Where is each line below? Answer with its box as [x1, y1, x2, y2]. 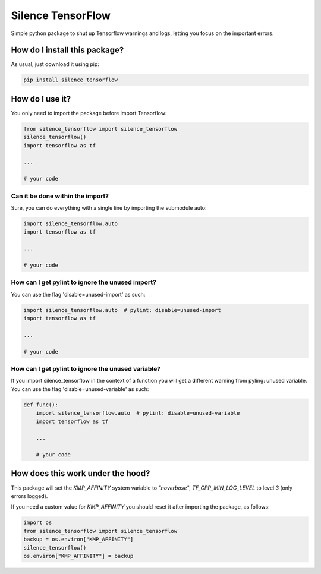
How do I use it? [11, 94, 71, 104]
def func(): [23, 401, 59, 408]
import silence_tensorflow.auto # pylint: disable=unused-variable [36, 410, 240, 417]
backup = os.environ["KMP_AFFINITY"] [23, 536, 134, 543]
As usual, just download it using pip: [11, 61, 99, 68]
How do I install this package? [11, 45, 124, 55]
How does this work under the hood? [11, 468, 150, 478]
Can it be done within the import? [11, 192, 109, 200]
